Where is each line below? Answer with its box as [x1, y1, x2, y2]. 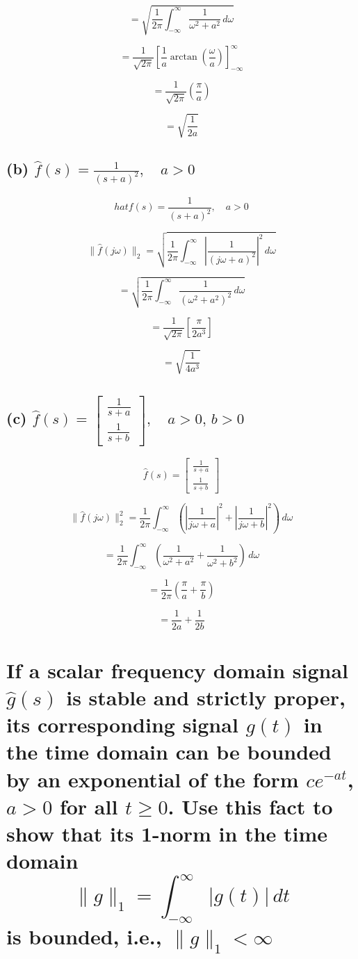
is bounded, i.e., [6, 921, 162, 950]
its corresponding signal [6, 710, 238, 739]
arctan [170, 52, 197, 63]
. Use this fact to [168, 792, 333, 820]
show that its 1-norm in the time [6, 819, 328, 847]
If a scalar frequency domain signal [6, 655, 349, 684]
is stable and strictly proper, [66, 683, 345, 712]
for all [59, 792, 118, 820]
